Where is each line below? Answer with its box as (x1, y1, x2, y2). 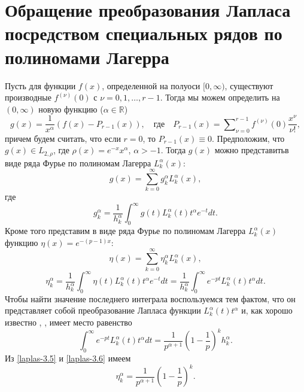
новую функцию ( (38, 102, 104, 115)
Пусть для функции (5, 79, 76, 92)
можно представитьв (214, 144, 289, 156)
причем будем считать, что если (5, 132, 121, 144)
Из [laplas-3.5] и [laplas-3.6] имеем (5, 351, 131, 364)
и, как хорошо (241, 304, 293, 317)
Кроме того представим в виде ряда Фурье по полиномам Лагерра (5, 224, 246, 237)
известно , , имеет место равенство (5, 316, 132, 329)
